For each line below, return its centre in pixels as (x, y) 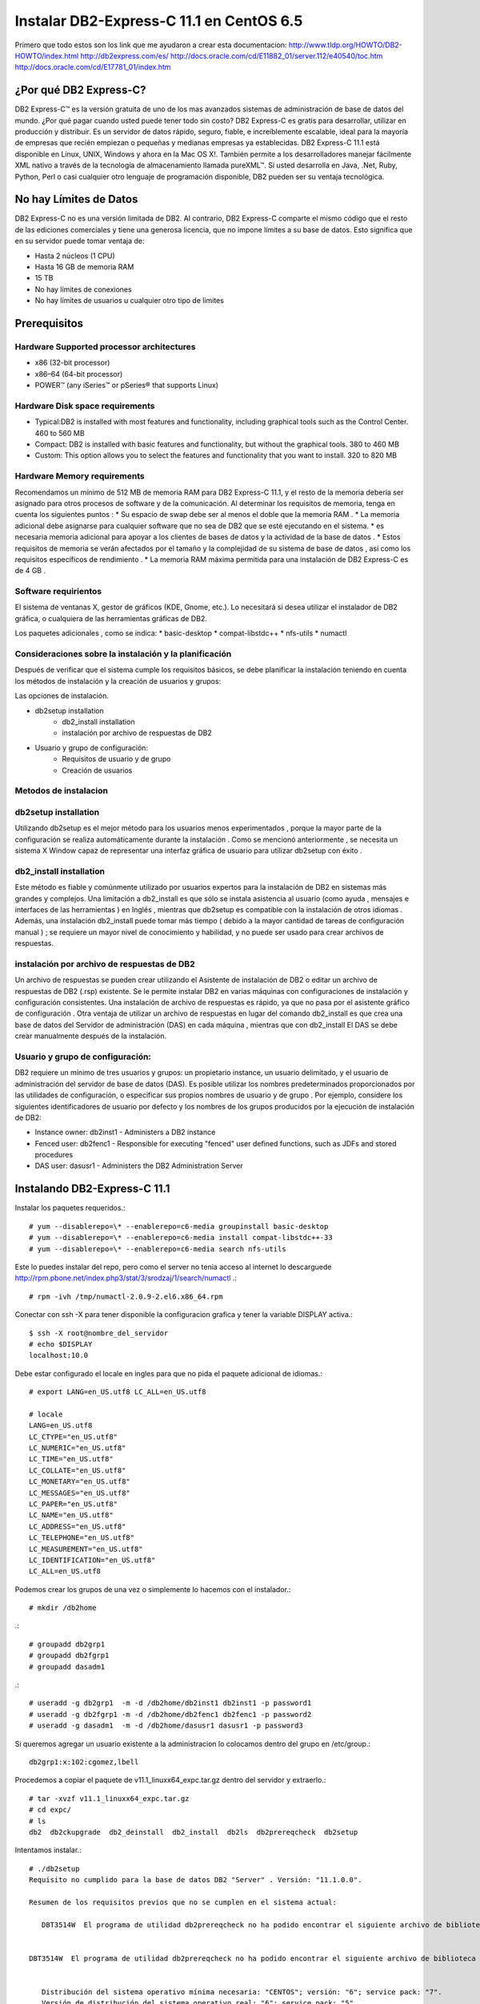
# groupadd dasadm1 (67, 1667)
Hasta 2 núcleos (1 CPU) (75, 256)
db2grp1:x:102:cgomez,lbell (84, 1762)
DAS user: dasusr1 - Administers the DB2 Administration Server (139, 1166)
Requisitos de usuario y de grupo (116, 759)
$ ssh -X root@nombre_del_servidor (99, 1333)
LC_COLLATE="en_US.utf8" (78, 1470)
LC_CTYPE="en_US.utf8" (74, 1436)
